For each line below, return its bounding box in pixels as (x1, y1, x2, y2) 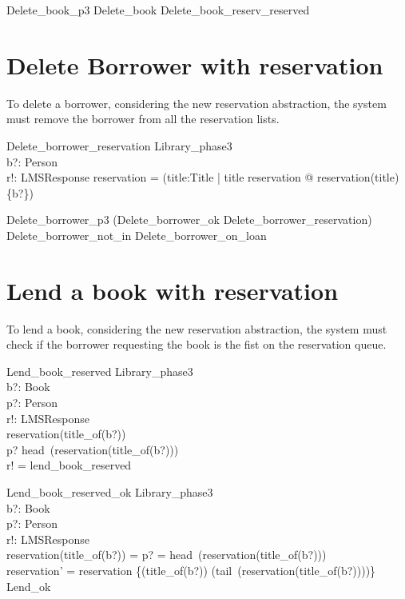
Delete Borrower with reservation (6, 48, 383, 81)
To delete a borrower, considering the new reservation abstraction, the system (6, 94, 387, 111)
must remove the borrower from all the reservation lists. (6, 110, 280, 127)
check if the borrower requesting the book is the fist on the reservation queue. (6, 336, 387, 353)
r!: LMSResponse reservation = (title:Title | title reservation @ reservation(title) (6, 169, 399, 186)
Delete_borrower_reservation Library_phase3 (6, 137, 232, 154)
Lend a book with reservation (6, 274, 339, 306)
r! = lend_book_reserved (6, 457, 132, 473)
